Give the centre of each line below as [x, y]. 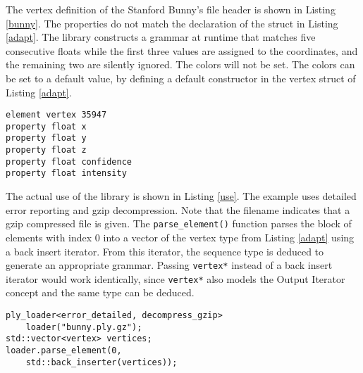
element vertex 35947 [56, 115]
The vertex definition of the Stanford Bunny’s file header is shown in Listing [171, 9]
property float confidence [69, 162]
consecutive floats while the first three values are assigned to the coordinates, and [182, 50]
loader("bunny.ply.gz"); [84, 327]
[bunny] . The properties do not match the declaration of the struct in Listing [172, 23]
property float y [46, 138]
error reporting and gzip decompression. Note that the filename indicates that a [178, 209]
